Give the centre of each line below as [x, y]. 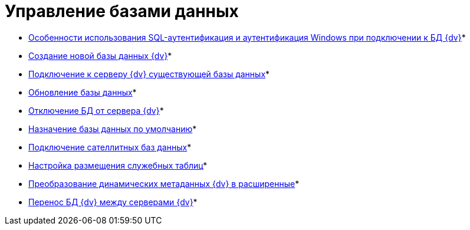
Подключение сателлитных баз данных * [110, 147]
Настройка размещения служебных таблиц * [118, 165]
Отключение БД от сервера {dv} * [96, 110]
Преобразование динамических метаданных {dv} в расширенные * [164, 183]
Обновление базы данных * [83, 92]
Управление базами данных [122, 11]
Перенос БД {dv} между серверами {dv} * [113, 202]
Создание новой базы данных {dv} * [100, 55]
